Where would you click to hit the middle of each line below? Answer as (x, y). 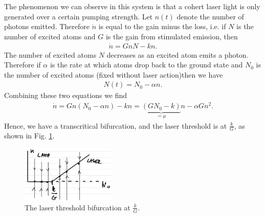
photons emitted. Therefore (47, 26)
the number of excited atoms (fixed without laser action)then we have (114, 74)
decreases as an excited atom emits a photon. (178, 54)
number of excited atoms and (50, 36)
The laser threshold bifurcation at (78, 207)
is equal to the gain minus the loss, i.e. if (162, 26)
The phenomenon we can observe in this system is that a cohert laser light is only (132, 6)
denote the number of (210, 16)
